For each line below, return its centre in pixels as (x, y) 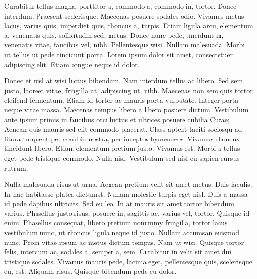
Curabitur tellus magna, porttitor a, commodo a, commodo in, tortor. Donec (121, 6)
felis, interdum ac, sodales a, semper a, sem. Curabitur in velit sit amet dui (118, 252)
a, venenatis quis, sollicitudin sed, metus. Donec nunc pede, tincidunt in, (114, 35)
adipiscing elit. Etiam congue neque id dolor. (72, 64)
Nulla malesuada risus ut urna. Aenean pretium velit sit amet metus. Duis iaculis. (128, 184)
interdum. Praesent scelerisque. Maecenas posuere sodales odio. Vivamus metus (124, 16)
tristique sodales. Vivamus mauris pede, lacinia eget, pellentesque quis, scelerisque (128, 261)
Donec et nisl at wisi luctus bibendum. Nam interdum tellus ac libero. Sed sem (124, 81)
